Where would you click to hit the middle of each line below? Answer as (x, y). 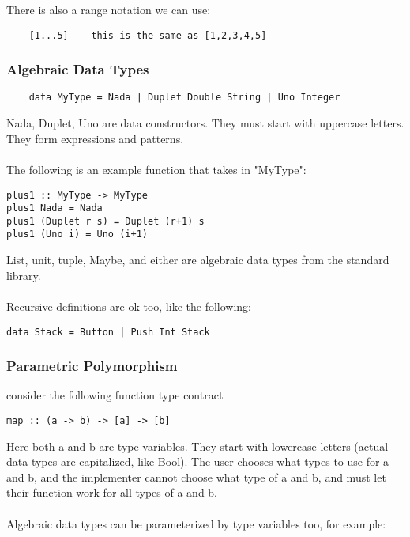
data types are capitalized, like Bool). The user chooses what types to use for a (198, 461)
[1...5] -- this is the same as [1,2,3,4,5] (148, 35)
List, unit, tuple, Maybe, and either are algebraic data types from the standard (198, 260)
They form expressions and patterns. (95, 138)
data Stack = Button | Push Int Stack (108, 332)
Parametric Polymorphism (92, 366)
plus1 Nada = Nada (55, 208)
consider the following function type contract (115, 395)
